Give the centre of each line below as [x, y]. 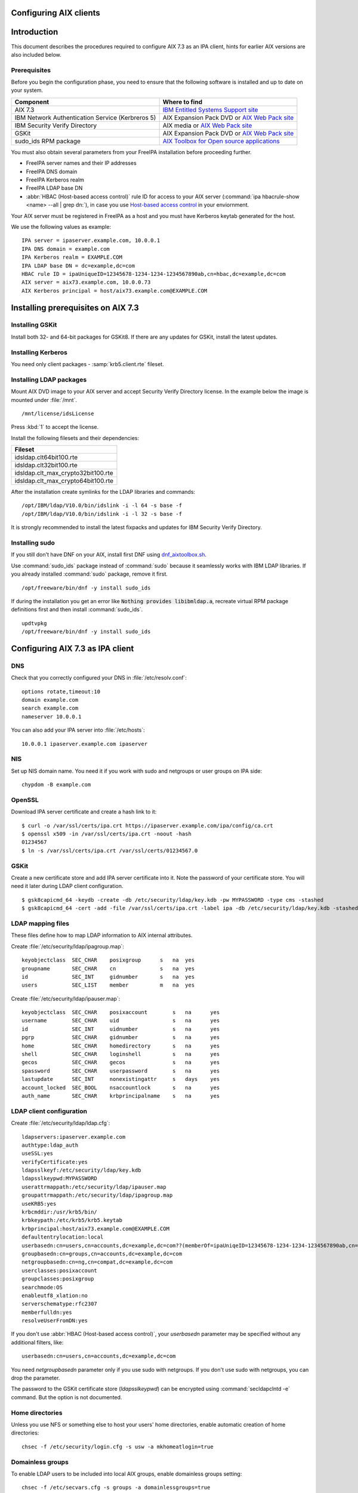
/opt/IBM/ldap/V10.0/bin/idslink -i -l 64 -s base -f [102, 506]
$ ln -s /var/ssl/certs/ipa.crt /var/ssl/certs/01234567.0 [110, 850]
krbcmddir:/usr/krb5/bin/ [60, 1212]
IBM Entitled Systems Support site [210, 109]
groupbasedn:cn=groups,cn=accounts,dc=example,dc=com [102, 1254]
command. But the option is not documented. [67, 1397]
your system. [27, 90]
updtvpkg [34, 623]
